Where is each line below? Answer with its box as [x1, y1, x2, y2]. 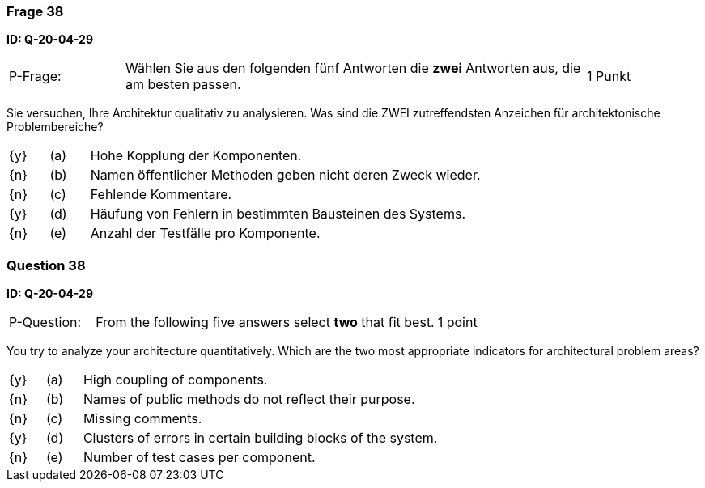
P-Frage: [9, 68, 62, 85]
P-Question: [9, 314, 82, 331]
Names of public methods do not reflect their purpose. [83, 391, 415, 408]
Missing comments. [83, 410, 202, 427]
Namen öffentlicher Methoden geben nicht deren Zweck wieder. [90, 167, 481, 184]
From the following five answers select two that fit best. [96, 314, 435, 331]
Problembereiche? [6, 120, 104, 134]
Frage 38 [6, 3, 64, 19]
